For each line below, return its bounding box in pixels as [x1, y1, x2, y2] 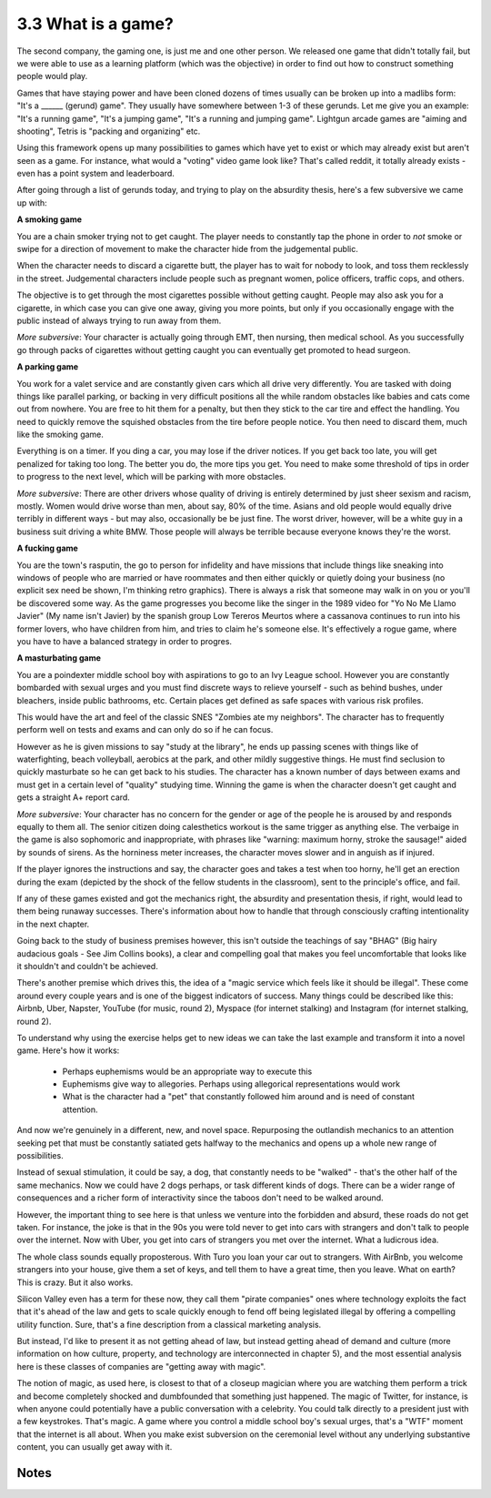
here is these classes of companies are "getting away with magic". [16, 1361, 266, 1371]
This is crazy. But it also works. [16, 1277, 134, 1288]
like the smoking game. [16, 429, 105, 440]
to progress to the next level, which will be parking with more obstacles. [16, 471, 286, 482]
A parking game [16, 361, 79, 372]
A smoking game [16, 214, 82, 225]
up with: [16, 197, 47, 208]
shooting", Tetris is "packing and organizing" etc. [16, 126, 201, 137]
